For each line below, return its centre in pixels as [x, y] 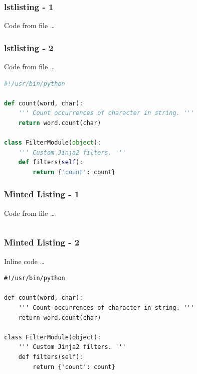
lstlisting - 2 [29, 47]
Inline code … [24, 261]
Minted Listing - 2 [42, 242]
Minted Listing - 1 [42, 194]
